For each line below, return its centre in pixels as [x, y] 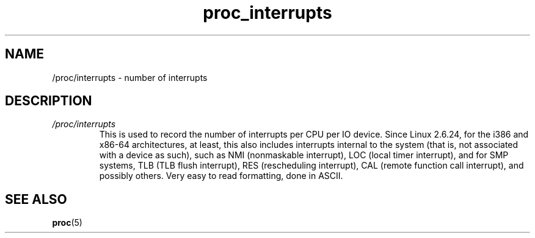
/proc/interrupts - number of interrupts [130, 77]
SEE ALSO [36, 199]
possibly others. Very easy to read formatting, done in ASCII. [221, 176]
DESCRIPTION [49, 101]
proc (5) [67, 223]
